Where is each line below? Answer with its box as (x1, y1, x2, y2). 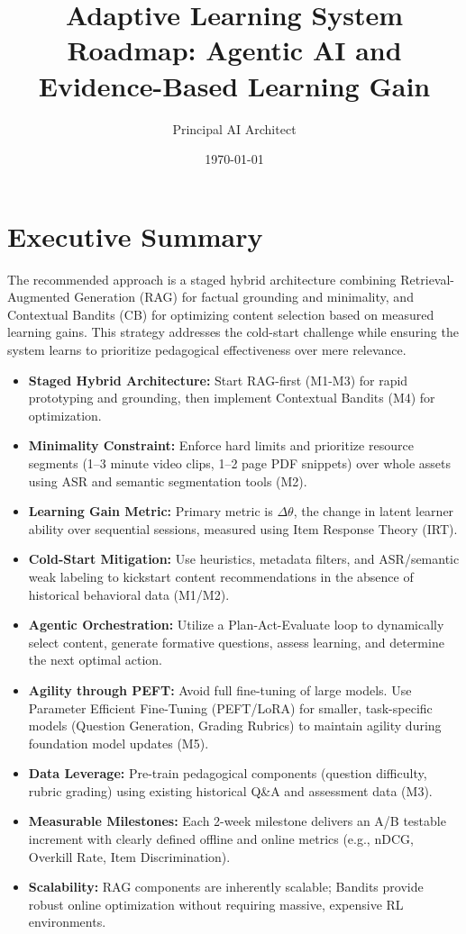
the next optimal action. (28, 650, 162, 669)
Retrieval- (400, 269, 455, 288)
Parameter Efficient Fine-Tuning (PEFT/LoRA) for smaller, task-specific (28, 698, 433, 717)
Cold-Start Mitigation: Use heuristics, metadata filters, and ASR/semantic (28, 549, 460, 568)
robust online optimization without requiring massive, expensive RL (28, 894, 404, 913)
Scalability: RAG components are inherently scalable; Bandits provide (28, 877, 424, 896)
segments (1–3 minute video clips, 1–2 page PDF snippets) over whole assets (28, 453, 452, 472)
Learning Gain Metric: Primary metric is (28, 502, 273, 521)
